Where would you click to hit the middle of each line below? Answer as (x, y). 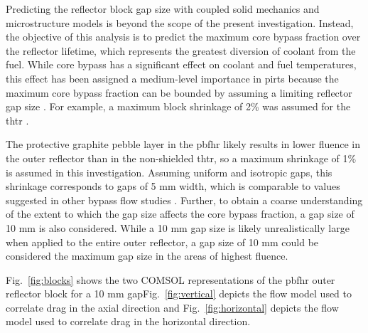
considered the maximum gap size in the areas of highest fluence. (147, 256)
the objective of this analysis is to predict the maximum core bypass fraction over (183, 37)
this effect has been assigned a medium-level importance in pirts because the (172, 78)
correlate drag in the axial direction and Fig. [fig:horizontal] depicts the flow (172, 307)
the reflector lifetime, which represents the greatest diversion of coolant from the (181, 50)
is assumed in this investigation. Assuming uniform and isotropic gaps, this (169, 172)
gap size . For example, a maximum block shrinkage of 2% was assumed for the (178, 106)
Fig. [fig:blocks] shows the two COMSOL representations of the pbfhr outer (171, 279)
